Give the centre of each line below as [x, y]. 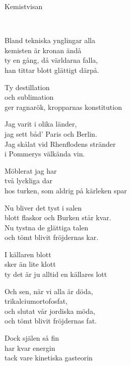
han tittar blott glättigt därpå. [52, 70]
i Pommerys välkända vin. [45, 154]
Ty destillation [27, 87]
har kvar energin [30, 348]
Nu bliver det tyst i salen [43, 207]
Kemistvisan [24, 6]
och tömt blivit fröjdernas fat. [51, 321]
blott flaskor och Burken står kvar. [58, 217]
